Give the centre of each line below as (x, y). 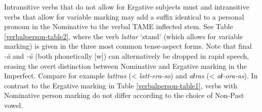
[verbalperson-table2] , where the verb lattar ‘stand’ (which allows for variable (123, 36)
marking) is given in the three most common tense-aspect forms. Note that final (128, 46)
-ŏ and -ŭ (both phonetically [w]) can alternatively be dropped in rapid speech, (127, 55)
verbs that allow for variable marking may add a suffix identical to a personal (124, 16)
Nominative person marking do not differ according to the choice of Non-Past (124, 95)
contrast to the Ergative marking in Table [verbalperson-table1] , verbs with (121, 85)
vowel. (14, 105)
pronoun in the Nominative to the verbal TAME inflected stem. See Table (119, 26)
